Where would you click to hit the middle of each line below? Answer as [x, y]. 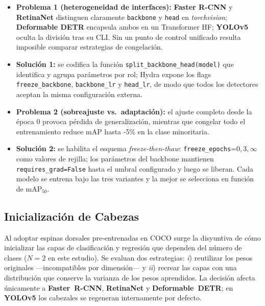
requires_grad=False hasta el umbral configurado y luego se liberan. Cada [135, 168]
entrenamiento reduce [50, 131]
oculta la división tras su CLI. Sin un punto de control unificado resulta [128, 37]
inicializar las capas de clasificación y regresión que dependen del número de [123, 248]
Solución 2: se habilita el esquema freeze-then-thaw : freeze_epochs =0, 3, [132, 148]
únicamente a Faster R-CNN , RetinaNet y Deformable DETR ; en [119, 287]
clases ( [16, 257]
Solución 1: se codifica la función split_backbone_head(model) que [125, 64]
